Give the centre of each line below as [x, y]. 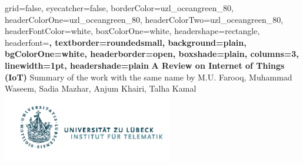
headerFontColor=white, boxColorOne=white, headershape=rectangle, [132, 31]
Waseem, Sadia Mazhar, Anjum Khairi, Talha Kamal [101, 88]
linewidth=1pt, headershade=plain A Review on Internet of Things [145, 65]
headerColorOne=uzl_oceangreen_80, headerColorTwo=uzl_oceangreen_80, [144, 19]
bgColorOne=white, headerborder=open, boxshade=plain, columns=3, [152, 54]
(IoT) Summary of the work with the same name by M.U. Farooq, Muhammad [149, 77]
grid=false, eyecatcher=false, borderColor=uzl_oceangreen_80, [119, 8]
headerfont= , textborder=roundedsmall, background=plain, [126, 42]
